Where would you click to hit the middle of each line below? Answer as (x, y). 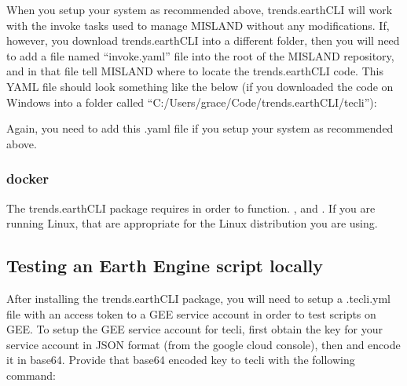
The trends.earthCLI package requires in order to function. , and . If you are (191, 208)
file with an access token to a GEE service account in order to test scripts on (191, 313)
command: (31, 375)
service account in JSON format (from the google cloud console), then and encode (203, 344)
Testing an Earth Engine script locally (165, 266)
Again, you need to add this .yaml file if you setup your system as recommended (200, 128)
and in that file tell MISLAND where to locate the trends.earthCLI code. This (195, 71)
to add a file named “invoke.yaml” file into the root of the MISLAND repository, (200, 55)
